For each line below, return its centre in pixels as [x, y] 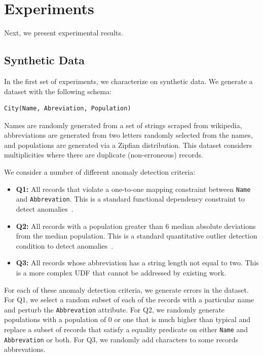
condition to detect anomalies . [65, 245]
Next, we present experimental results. [64, 33]
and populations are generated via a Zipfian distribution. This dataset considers [128, 145]
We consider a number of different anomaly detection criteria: [100, 172]
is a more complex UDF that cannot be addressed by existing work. [121, 272]
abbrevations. [25, 349]
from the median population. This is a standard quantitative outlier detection [137, 236]
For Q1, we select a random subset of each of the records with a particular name [129, 300]
